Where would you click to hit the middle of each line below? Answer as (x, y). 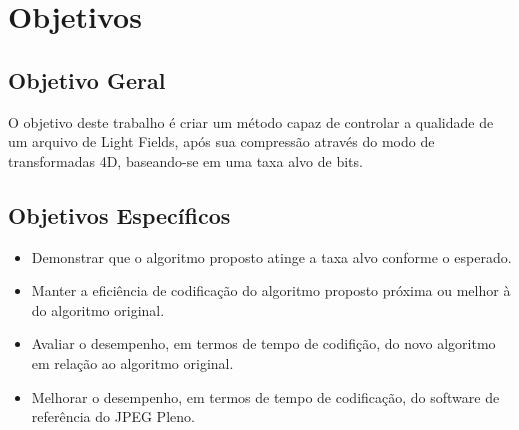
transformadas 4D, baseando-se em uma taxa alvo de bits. (185, 160)
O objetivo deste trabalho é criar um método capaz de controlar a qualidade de (251, 121)
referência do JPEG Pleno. (113, 416)
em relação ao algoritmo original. (132, 362)
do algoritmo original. (98, 309)
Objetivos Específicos (119, 214)
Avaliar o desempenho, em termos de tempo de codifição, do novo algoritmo (263, 343)
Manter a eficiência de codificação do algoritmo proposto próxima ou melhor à (271, 290)
